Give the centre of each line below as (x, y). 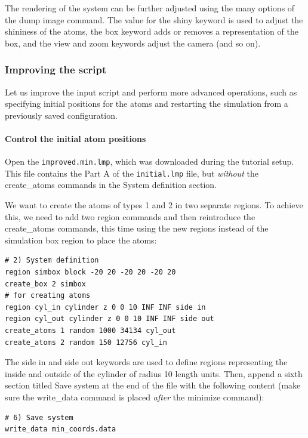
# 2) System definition (52, 260)
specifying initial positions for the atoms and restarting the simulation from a (147, 104)
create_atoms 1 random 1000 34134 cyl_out (90, 331)
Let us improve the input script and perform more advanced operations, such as (151, 92)
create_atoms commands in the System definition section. (111, 185)
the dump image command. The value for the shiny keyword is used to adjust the (154, 19)
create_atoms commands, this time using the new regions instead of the (137, 228)
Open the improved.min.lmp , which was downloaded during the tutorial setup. (150, 161)
